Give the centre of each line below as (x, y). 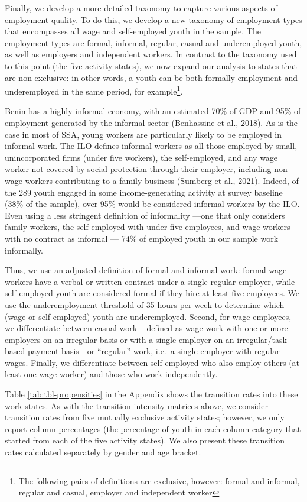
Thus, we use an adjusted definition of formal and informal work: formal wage (146, 270)
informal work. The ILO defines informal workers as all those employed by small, (151, 146)
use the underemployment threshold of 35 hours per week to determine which (145, 304)
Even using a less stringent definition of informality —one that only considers (145, 215)
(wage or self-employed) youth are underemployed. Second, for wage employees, (148, 316)
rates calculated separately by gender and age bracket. (103, 452)
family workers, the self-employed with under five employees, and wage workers (148, 227)
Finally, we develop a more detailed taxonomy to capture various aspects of (141, 8)
